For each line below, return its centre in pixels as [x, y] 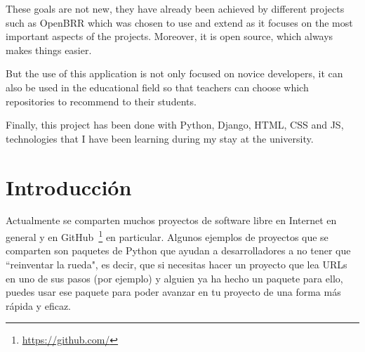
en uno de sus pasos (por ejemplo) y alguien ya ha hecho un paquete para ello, [174, 278]
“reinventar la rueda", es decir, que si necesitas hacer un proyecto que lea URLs [177, 264]
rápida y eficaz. [38, 305]
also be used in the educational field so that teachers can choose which [157, 87]
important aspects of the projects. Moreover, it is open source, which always [170, 36]
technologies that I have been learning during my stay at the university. [160, 138]
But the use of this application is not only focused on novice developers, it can [174, 73]
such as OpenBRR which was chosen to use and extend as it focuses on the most [179, 22]
